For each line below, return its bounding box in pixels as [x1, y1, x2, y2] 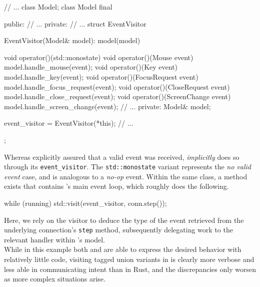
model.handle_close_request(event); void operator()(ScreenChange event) [4, 91, 231, 102]
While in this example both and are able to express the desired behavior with [4, 244, 241, 254]
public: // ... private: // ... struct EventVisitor [4, 18, 146, 29]
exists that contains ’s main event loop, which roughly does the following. [4, 181, 229, 191]
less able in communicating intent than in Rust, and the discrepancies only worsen [4, 263, 256, 274]
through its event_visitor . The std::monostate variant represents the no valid [4, 161, 251, 172]
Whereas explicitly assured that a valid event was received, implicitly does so [4, 151, 239, 162]
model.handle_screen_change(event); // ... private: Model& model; [4, 101, 211, 111]
